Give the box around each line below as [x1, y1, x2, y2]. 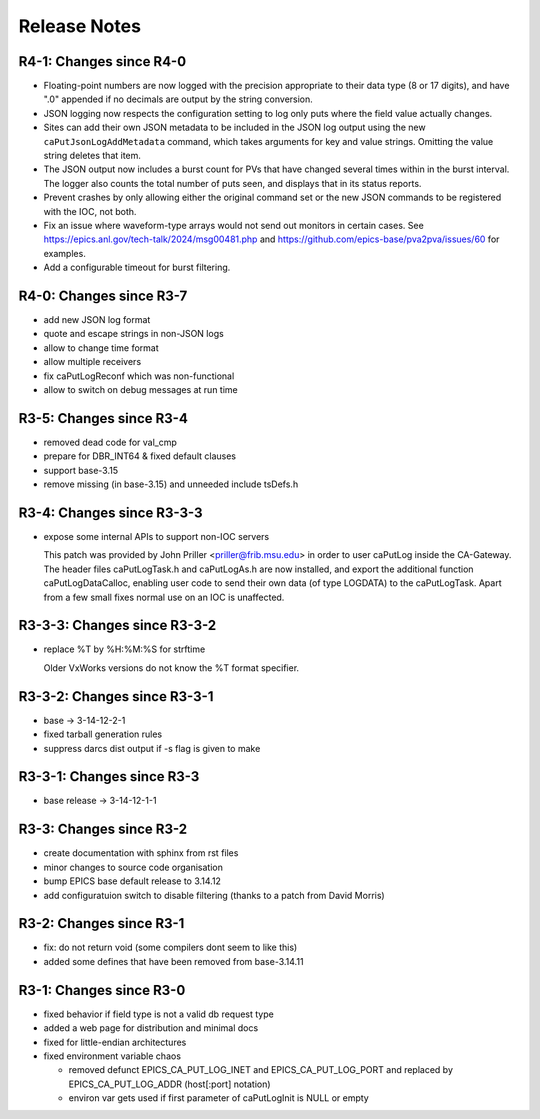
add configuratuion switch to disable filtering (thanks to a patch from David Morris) [43, 889, 385, 901]
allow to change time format [43, 341, 159, 354]
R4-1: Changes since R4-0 [18, 53, 187, 70]
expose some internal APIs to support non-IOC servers [43, 530, 270, 542]
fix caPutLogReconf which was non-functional [43, 370, 235, 382]
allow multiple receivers [43, 356, 142, 368]
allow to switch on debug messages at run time [43, 384, 239, 395]
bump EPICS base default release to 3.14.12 [43, 875, 222, 887]
